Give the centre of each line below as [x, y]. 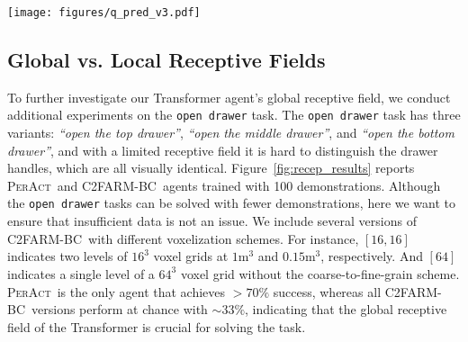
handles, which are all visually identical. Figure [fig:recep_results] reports [211, 168]
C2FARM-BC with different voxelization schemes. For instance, [183, 238]
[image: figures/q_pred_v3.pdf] [104, 13]
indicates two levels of [67, 256]
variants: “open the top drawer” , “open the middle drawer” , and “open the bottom [231, 133]
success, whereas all [327, 291]
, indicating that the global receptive [346, 309]
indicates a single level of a [81, 273]
